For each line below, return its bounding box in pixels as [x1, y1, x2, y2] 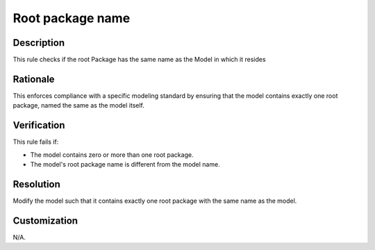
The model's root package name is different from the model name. [30, 160, 220, 169]
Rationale [12, 73, 55, 85]
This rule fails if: [12, 137, 59, 146]
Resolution [12, 178, 60, 190]
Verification [12, 119, 65, 131]
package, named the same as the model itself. [12, 101, 145, 110]
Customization [12, 215, 78, 226]
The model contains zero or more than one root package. [30, 150, 194, 159]
